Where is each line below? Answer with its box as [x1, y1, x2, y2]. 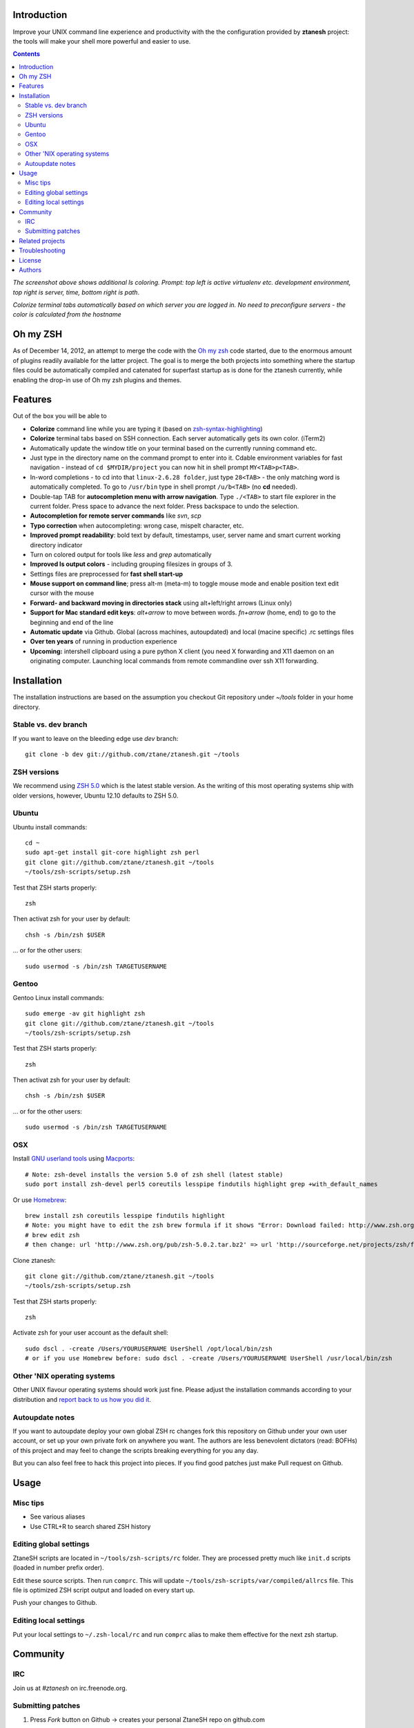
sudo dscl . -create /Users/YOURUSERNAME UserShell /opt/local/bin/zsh [25, 1344, 273, 1353]
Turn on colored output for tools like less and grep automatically [30, 550, 212, 558]
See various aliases [30, 1512, 86, 1521]
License [19, 256, 41, 264]
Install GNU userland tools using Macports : [12, 1154, 135, 1163]
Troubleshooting [19, 246, 66, 255]
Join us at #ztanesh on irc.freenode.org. [12, 1684, 128, 1692]
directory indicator [30, 541, 83, 549]
